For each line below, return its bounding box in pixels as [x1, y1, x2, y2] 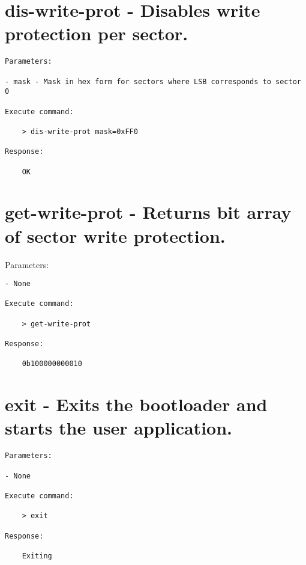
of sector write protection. [5, 223, 226, 248]
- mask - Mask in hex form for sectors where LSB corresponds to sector [5, 77, 301, 86]
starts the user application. [5, 415, 232, 440]
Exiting [22, 551, 52, 560]
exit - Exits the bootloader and [5, 392, 268, 417]
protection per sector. [5, 21, 188, 46]
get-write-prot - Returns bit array [5, 200, 292, 224]
